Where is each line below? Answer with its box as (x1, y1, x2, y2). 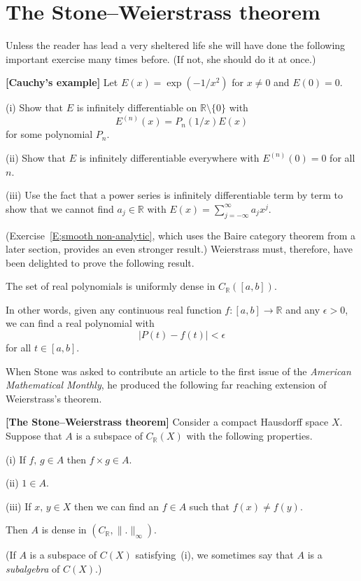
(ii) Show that (6, 150, 66, 164)
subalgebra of (6, 561, 60, 576)
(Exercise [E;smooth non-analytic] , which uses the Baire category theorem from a (6, 227, 356, 242)
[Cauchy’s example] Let (6, 75, 118, 90)
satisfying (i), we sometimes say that (135, 547, 294, 562)
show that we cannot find (6, 201, 114, 216)
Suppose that (6, 428, 62, 443)
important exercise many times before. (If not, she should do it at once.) (6, 51, 316, 66)
